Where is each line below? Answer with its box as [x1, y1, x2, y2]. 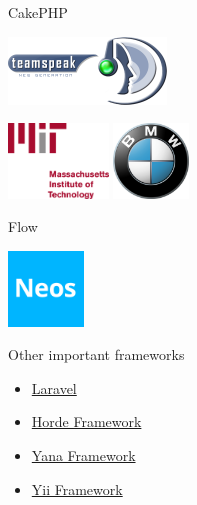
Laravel [31, 377, 77, 398]
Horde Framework [31, 411, 142, 432]
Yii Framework [31, 478, 123, 499]
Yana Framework [31, 444, 136, 465]
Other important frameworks [8, 344, 185, 365]
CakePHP [8, 2, 68, 22]
